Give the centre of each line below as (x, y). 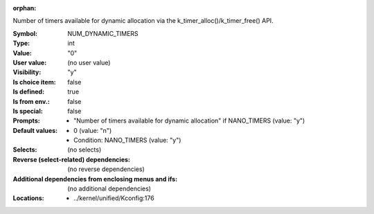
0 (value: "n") (93, 130)
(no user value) (89, 62)
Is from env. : (31, 101)
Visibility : (27, 72)
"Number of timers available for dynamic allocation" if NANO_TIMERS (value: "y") (189, 121)
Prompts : (27, 121)
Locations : (28, 198)
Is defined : (29, 92)
